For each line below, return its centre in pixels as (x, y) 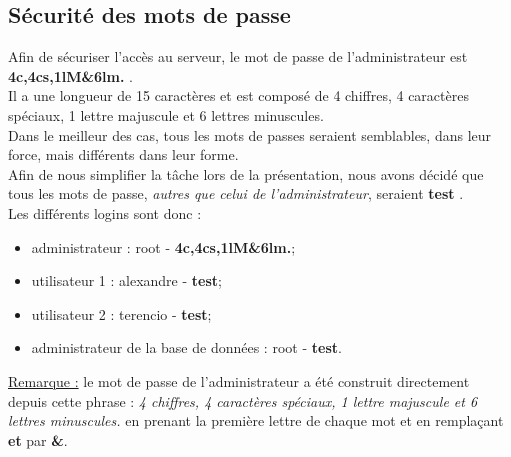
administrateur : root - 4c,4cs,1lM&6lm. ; (163, 246)
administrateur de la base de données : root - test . (186, 347)
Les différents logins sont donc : (105, 212)
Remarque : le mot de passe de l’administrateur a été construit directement (239, 380)
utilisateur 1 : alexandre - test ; (126, 280)
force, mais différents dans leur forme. (123, 154)
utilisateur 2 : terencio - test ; (121, 313)
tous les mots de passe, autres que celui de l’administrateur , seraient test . (236, 193)
